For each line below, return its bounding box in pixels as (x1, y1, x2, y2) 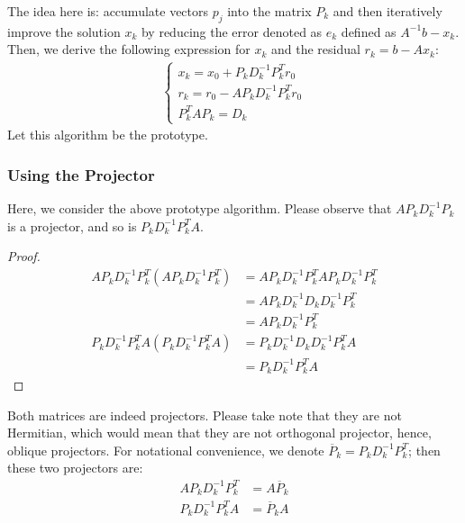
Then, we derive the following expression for (7, 40, 251, 59)
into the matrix (227, 2, 312, 20)
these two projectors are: (7, 458, 143, 477)
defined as (341, 22, 397, 41)
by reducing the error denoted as (141, 22, 323, 41)
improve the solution (7, 22, 121, 41)
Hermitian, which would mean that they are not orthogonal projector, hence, (7, 423, 432, 442)
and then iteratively (333, 2, 442, 20)
